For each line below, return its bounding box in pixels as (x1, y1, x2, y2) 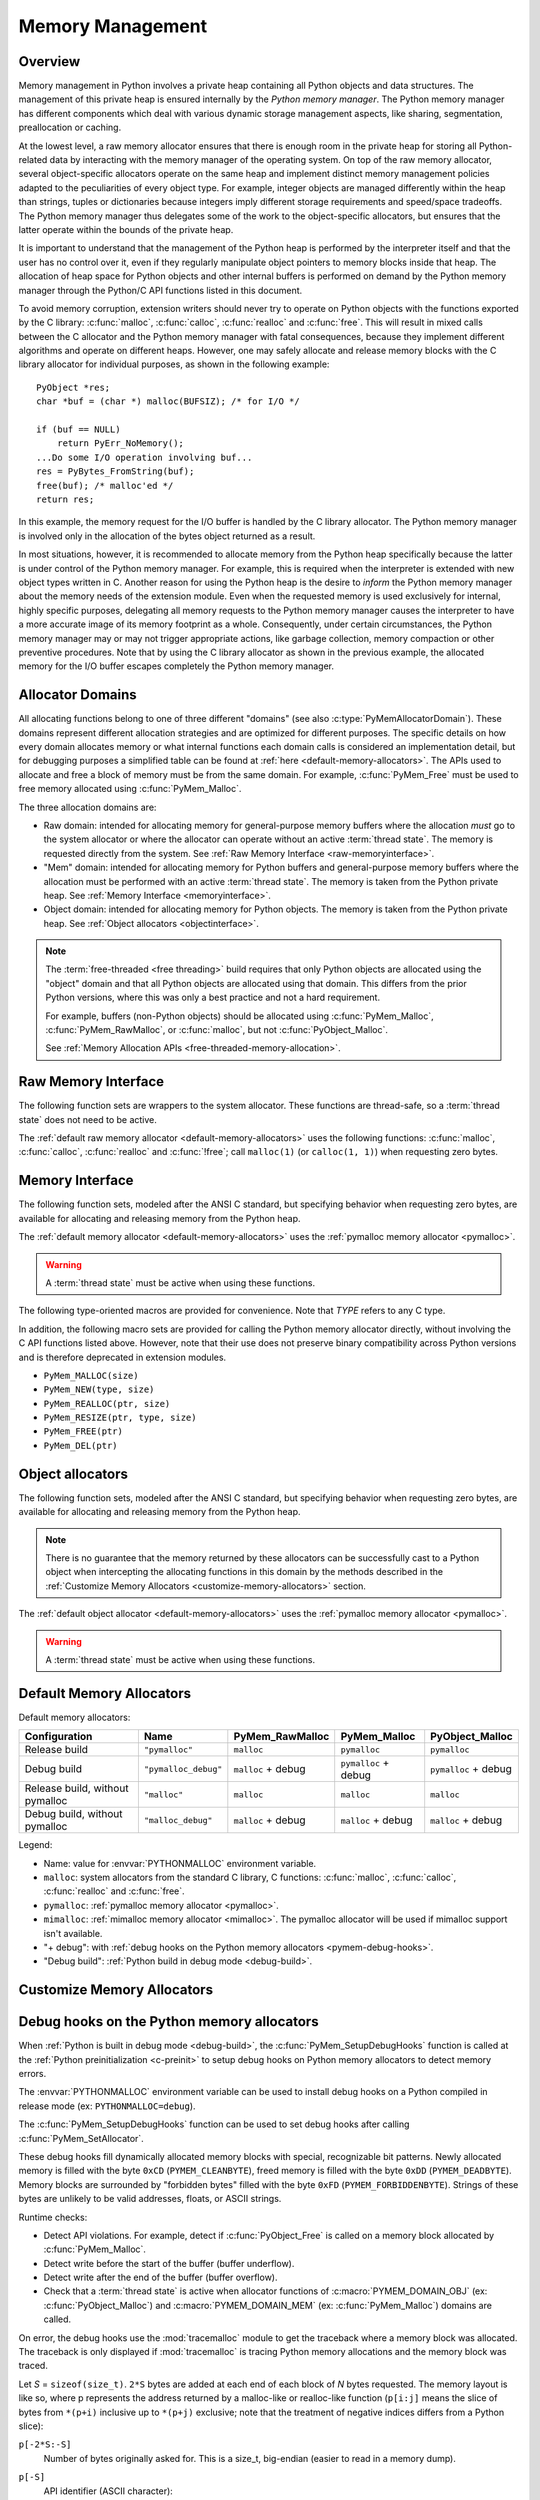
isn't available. (43, 1927, 103, 1939)
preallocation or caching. (18, 121, 122, 134)
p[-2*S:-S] (18, 2439, 72, 2450)
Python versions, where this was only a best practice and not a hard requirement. (45, 991, 380, 1004)
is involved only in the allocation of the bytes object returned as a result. (18, 530, 316, 542)
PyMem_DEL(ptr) (43, 1440, 119, 1451)
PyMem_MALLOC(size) (43, 1370, 139, 1381)
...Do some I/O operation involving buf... (36, 451, 253, 463)
